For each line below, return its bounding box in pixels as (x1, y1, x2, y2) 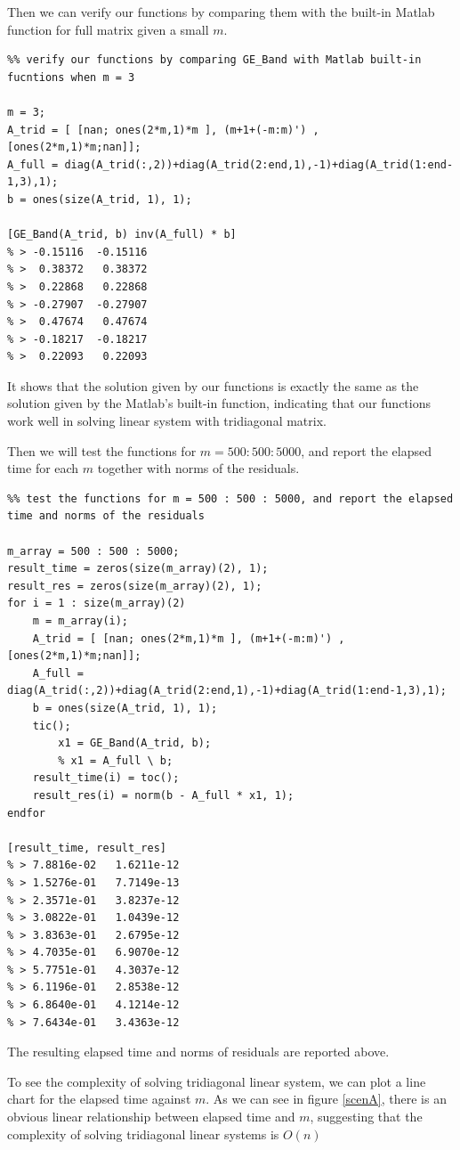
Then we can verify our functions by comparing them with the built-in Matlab (7, 3, 435, 20)
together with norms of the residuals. (97, 459, 300, 477)
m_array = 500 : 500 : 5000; (7, 544, 180, 558)
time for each (7, 459, 79, 477)
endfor (7, 806, 45, 820)
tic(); (32, 719, 71, 732)
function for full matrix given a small (7, 20, 209, 38)
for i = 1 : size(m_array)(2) (7, 597, 186, 610)
